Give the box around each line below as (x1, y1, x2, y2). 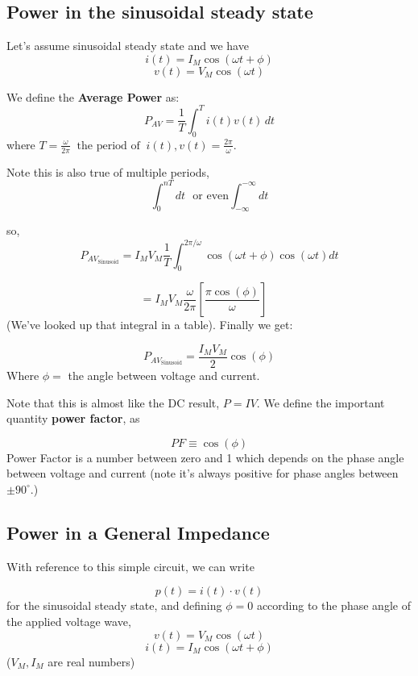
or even (192, 190, 230, 202)
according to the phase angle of (256, 597, 411, 614)
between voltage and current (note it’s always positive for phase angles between (6, 465, 399, 482)
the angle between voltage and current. (68, 366, 260, 383)
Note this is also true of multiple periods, (6, 163, 209, 180)
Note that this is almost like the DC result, (6, 394, 220, 411)
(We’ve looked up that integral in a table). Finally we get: (6, 316, 293, 333)
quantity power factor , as (6, 410, 140, 427)
